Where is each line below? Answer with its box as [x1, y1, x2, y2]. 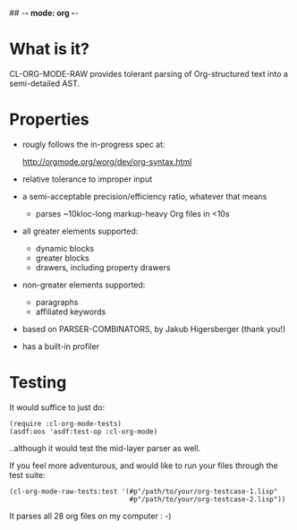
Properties [9, 109, 89, 130]
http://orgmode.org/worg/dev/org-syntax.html [21, 156, 192, 167]
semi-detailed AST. [9, 78, 81, 89]
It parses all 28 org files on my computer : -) [9, 510, 172, 521]
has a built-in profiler [21, 340, 100, 352]
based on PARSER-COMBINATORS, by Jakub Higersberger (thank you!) [21, 323, 286, 334]
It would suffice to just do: [9, 402, 106, 413]
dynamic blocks [35, 243, 95, 253]
